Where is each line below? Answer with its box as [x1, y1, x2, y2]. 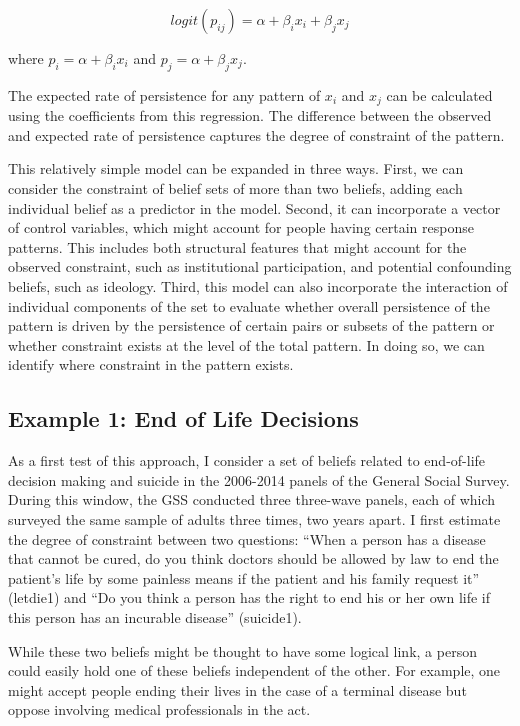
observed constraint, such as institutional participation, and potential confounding [8, 256, 512, 277]
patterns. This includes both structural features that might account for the [8, 236, 467, 257]
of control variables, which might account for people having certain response [8, 217, 474, 238]
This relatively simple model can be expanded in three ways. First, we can [8, 158, 464, 179]
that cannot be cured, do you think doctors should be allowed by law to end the [8, 548, 499, 569]
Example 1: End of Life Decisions [8, 403, 359, 434]
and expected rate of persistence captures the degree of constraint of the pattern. [8, 124, 505, 145]
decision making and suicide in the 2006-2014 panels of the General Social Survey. [8, 469, 510, 490]
